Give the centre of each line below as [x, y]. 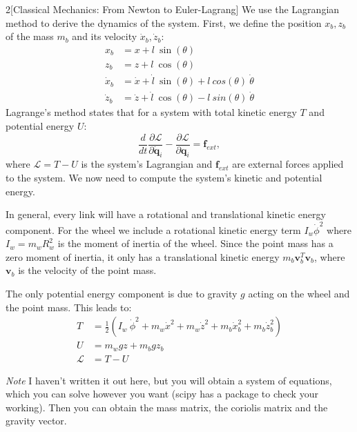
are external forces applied [288, 164]
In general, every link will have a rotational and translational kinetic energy [166, 214]
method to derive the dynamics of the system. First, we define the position [164, 22]
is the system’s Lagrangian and [147, 164]
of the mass [30, 36]
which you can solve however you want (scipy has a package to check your [162, 394]
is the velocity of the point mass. [87, 270]
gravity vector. [36, 421]
